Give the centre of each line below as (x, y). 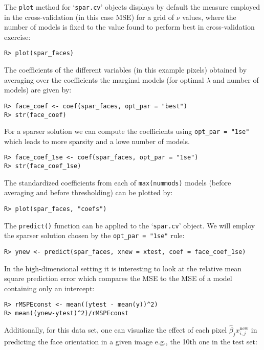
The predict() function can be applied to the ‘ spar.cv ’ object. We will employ (130, 225)
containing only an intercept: (49, 288)
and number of (236, 79)
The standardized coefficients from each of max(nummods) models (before (118, 182)
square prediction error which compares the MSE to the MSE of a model (118, 278)
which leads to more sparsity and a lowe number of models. (97, 141)
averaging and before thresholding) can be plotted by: (89, 192)
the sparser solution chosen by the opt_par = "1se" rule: (94, 235)
